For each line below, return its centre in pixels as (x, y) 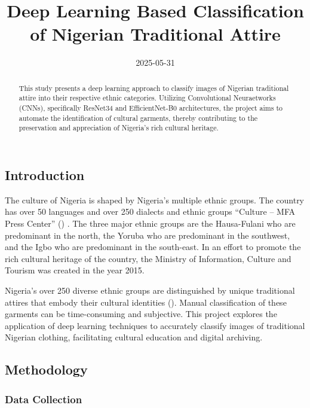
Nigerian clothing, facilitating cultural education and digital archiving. (134, 337)
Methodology (46, 369)
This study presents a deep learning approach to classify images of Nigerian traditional (154, 88)
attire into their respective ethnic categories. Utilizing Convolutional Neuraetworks (147, 98)
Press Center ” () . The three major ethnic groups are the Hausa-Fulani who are (150, 223)
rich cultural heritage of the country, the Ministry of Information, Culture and (148, 258)
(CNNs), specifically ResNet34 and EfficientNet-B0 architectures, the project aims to (151, 108)
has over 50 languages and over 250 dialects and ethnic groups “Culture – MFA (150, 211)
